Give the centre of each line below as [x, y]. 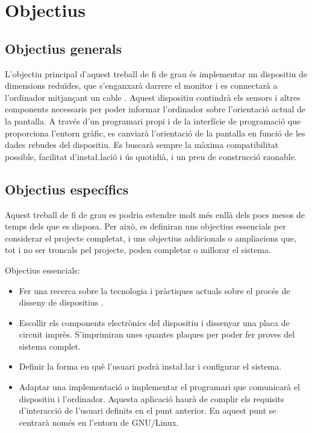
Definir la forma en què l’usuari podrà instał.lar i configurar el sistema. [150, 366]
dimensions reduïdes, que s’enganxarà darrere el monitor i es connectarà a [141, 85]
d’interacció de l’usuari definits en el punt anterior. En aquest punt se [148, 410]
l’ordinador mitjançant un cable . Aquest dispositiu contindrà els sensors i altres [153, 97]
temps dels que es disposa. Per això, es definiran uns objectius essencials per [145, 226]
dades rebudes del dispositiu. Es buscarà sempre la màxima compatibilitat [142, 145]
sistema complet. [50, 346]
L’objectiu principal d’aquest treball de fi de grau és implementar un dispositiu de [156, 73]
